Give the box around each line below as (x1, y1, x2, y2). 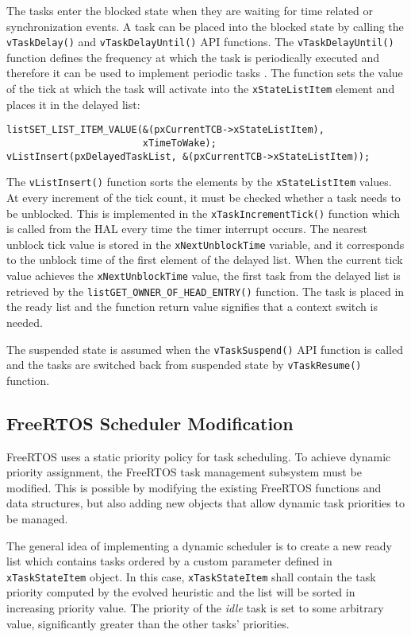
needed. (6, 313, 43, 330)
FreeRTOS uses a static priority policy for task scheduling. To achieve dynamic (6, 448, 391, 464)
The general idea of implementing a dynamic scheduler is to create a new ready (6, 537, 392, 553)
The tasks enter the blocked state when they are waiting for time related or (6, 2, 373, 18)
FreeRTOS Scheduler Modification (6, 410, 294, 435)
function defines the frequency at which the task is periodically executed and (6, 49, 380, 65)
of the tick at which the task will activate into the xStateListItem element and (6, 80, 395, 97)
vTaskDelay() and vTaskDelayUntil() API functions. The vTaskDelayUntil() (6, 33, 394, 50)
